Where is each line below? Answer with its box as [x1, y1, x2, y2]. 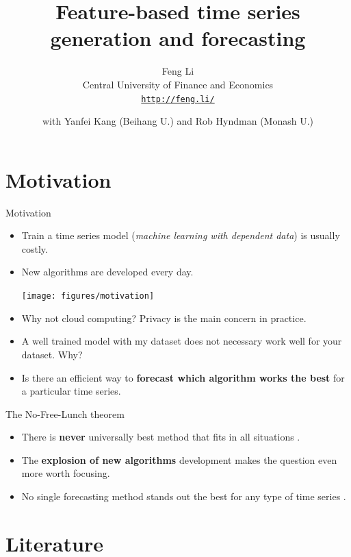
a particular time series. [21, 384, 121, 398]
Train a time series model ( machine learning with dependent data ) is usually [21, 228, 340, 243]
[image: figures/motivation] [21, 291, 155, 301]
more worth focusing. [21, 466, 110, 480]
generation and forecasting [50, 24, 306, 52]
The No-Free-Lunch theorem [5, 406, 125, 421]
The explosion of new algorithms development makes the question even [21, 452, 337, 467]
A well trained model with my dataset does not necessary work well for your [21, 334, 342, 348]
